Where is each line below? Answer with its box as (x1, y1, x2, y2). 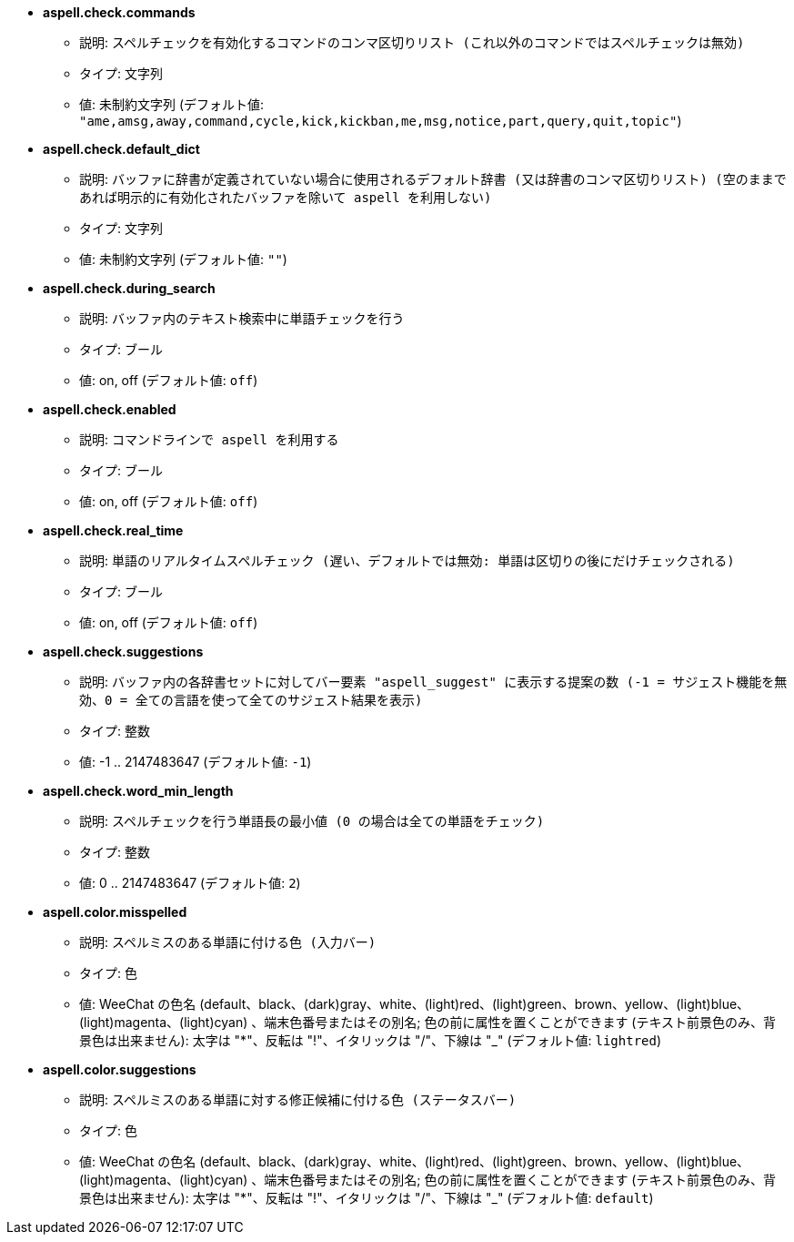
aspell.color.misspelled (43, 904, 187, 920)
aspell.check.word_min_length (43, 783, 234, 799)
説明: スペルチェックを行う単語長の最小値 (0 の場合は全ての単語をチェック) (79, 813, 545, 829)
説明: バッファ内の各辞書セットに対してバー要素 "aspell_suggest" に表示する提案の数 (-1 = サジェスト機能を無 (79, 674, 788, 689)
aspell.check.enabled (43, 402, 176, 417)
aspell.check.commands (43, 5, 196, 20)
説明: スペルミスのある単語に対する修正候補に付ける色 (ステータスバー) (79, 1092, 517, 1107)
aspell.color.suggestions (43, 1062, 196, 1077)
